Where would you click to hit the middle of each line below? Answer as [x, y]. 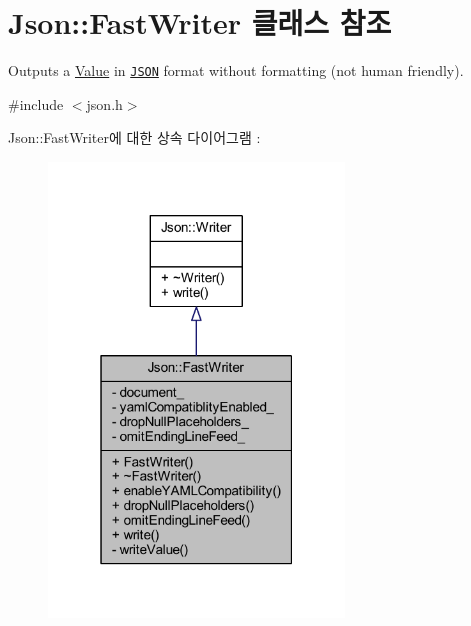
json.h [104, 103]
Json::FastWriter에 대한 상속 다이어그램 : [134, 137]
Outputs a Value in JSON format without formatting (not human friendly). [236, 70]
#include [36, 103]
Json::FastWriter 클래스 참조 [200, 22]
